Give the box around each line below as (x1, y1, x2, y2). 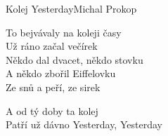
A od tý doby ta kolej (6, 103, 98, 118)
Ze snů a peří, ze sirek (6, 79, 101, 94)
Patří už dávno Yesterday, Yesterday (6, 117, 162, 132)
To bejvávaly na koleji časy (6, 25, 122, 39)
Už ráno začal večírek (6, 39, 98, 53)
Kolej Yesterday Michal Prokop (6, 1, 137, 15)
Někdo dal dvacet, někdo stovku (6, 52, 143, 67)
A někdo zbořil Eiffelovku (6, 66, 116, 81)
